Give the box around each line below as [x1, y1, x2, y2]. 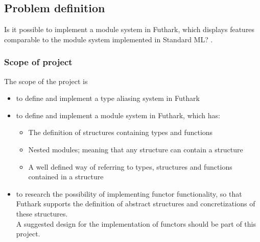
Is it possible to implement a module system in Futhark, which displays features [4, 24, 255, 35]
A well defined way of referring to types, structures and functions [28, 161, 232, 172]
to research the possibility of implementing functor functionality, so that [16, 188, 242, 199]
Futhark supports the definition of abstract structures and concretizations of [16, 198, 255, 209]
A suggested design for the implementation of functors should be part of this [16, 218, 256, 229]
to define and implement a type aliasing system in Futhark [16, 93, 200, 103]
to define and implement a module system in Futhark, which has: [16, 110, 220, 120]
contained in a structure [28, 171, 104, 182]
